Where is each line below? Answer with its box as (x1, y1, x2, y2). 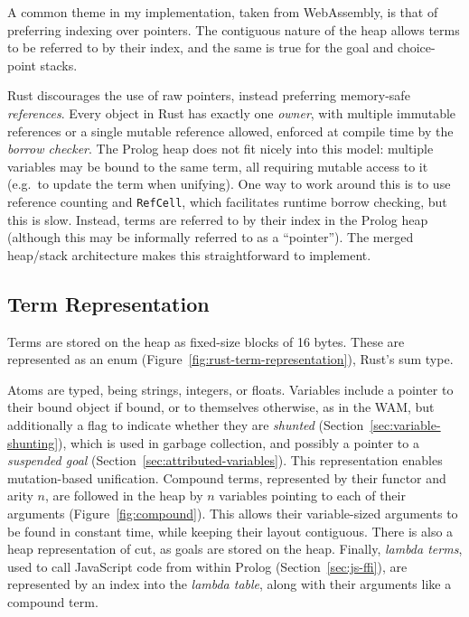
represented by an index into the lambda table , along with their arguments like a (7, 575, 452, 594)
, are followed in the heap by (44, 486, 203, 505)
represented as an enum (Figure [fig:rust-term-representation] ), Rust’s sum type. (7, 350, 454, 369)
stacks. (40, 55, 78, 74)
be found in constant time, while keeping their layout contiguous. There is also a (7, 521, 454, 540)
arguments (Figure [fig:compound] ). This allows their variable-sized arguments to (7, 503, 458, 522)
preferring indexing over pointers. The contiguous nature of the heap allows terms (7, 20, 460, 39)
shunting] (7, 433, 59, 452)
